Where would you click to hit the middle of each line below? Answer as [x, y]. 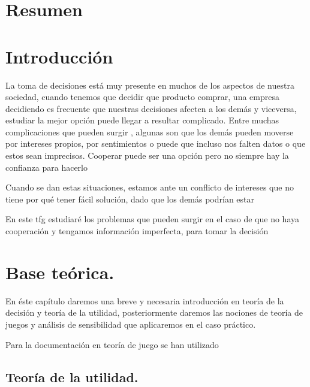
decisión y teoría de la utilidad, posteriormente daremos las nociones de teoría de [154, 312]
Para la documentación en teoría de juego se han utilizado [112, 344]
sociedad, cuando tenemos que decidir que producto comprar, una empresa [142, 97]
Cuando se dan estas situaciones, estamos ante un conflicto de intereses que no [150, 187]
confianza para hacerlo [46, 167]
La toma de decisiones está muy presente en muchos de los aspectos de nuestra [150, 85]
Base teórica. [60, 272]
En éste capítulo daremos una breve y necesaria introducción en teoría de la [145, 300]
